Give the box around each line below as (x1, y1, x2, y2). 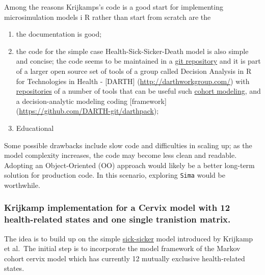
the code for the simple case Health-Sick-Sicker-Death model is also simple (16, 45, 249, 56)
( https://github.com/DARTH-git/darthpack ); (16, 105, 159, 116)
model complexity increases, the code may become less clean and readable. (4, 150, 237, 160)
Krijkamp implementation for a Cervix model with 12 (4, 201, 230, 214)
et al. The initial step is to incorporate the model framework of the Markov (4, 243, 241, 254)
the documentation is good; (16, 29, 102, 39)
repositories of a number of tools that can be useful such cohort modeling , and (16, 86, 261, 96)
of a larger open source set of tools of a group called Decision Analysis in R (16, 65, 252, 76)
